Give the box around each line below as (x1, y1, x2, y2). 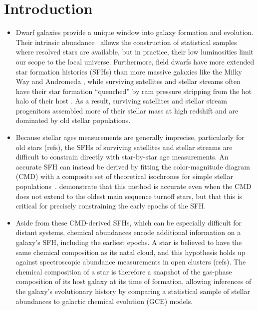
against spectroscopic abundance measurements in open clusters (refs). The (15, 256, 246, 267)
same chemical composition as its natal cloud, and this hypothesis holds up (15, 246, 246, 257)
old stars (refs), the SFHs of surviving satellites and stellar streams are (15, 141, 233, 152)
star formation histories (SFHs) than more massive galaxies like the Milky (15, 66, 242, 76)
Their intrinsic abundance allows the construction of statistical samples (15, 36, 237, 47)
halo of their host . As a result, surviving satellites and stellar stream (15, 95, 227, 106)
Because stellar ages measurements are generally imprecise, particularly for (15, 132, 245, 142)
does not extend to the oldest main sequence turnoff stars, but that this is (15, 190, 243, 201)
